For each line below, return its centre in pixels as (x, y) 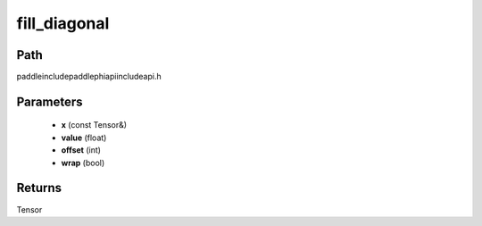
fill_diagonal (63, 23)
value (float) (84, 138)
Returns (39, 188)
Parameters (50, 101)
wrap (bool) (83, 163)
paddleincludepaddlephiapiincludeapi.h (89, 77)
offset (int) (81, 150)
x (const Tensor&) (94, 125)
